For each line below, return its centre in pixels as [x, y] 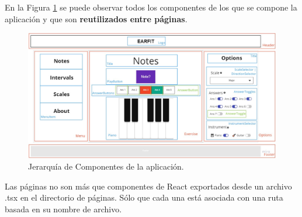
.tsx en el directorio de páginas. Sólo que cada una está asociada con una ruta [144, 197]
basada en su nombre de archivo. [63, 209]
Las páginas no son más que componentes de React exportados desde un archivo [148, 186]
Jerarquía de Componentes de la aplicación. [106, 166]
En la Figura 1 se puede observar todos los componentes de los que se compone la [151, 7]
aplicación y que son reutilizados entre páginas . [96, 18]
